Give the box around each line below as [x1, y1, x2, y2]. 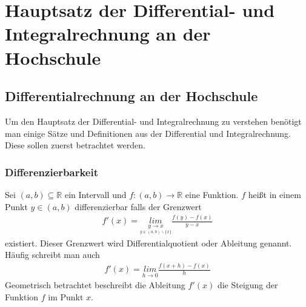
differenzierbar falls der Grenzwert [75, 200, 202, 213]
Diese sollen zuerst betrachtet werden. [5, 139, 145, 151]
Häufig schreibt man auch [5, 248, 100, 261]
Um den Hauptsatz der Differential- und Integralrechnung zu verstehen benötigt [5, 114, 302, 127]
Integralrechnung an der [5, 21, 211, 46]
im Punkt [48, 290, 84, 303]
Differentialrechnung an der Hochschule [5, 87, 258, 105]
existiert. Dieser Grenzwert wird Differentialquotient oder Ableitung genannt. [5, 236, 292, 249]
